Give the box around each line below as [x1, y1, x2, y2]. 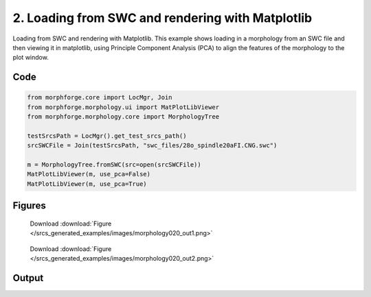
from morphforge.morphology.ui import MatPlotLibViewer [27, 103, 220, 111]
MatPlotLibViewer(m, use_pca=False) [27, 170, 151, 178]
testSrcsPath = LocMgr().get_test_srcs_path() [27, 132, 187, 140]
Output [12, 272, 44, 284]
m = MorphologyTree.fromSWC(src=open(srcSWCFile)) [27, 161, 202, 169]
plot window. [12, 54, 49, 62]
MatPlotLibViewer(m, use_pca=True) [27, 180, 147, 188]
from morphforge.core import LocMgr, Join [27, 93, 172, 102]
